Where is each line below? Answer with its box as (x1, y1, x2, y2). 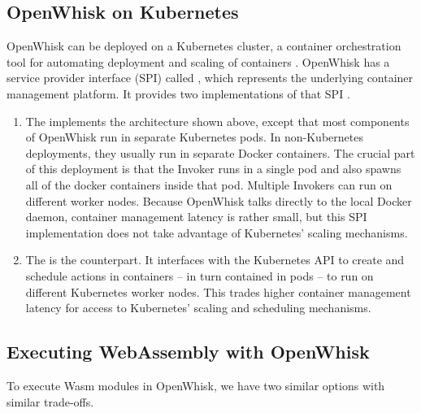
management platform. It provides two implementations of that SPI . (7, 85, 350, 102)
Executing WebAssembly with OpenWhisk (7, 339, 370, 364)
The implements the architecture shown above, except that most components (25, 112, 410, 129)
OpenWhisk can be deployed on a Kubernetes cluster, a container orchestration (7, 37, 401, 54)
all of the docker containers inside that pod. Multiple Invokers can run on (25, 176, 393, 193)
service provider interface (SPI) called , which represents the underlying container (7, 69, 414, 86)
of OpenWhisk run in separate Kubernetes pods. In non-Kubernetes (25, 128, 363, 146)
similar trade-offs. (7, 393, 94, 410)
